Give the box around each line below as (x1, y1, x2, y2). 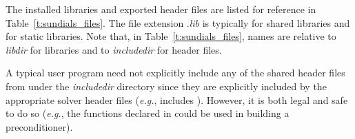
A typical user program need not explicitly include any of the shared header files (6, 65, 345, 80)
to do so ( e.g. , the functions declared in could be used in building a (6, 106, 290, 120)
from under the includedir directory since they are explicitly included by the (6, 78, 327, 93)
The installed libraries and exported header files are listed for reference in (6, 2, 316, 16)
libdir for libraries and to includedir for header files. (6, 42, 222, 56)
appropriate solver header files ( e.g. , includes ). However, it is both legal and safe (6, 92, 348, 107)
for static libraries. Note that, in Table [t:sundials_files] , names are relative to (6, 29, 336, 43)
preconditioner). (6, 119, 73, 133)
